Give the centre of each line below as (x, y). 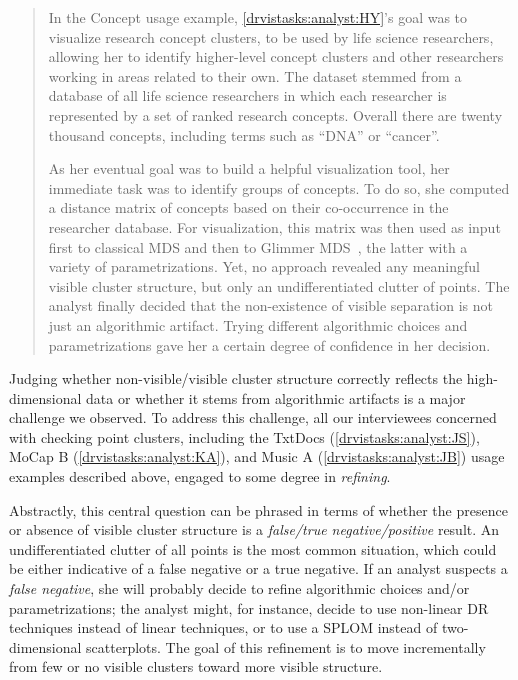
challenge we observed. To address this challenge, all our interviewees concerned (253, 417)
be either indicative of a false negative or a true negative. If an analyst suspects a (258, 568)
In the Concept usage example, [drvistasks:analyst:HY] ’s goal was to (258, 17)
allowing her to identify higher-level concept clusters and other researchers (276, 56)
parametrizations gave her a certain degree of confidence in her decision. (269, 344)
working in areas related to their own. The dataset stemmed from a (255, 75)
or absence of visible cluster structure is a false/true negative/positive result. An (254, 529)
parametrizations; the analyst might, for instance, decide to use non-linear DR (249, 607)
